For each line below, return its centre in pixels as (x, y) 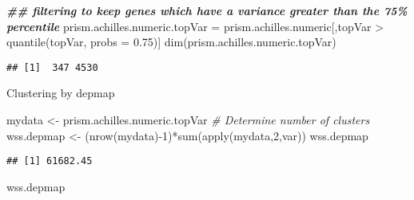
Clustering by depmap (61, 93)
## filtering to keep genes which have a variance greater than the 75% (207, 10)
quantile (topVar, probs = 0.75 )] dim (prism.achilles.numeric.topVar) (171, 42)
